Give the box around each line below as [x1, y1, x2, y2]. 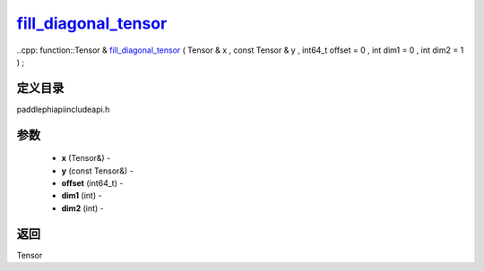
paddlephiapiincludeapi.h [16, 104, 110, 114]
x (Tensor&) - [61, 153, 111, 164]
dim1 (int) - [61, 191, 102, 201]
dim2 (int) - [61, 202, 104, 214]
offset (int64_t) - [61, 178, 124, 189]
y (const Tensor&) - [61, 165, 134, 176]
